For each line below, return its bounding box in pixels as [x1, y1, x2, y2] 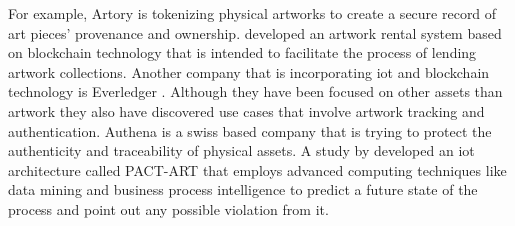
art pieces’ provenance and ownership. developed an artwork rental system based [8, 22, 502, 43]
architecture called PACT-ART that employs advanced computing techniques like [8, 159, 507, 180]
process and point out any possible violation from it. [8, 198, 329, 219]
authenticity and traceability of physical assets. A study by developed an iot [8, 140, 475, 161]
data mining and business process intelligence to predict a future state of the [8, 179, 478, 200]
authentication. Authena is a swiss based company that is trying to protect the [8, 120, 492, 141]
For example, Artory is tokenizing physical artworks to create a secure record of [8, 3, 497, 23]
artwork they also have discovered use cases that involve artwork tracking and [8, 100, 485, 121]
